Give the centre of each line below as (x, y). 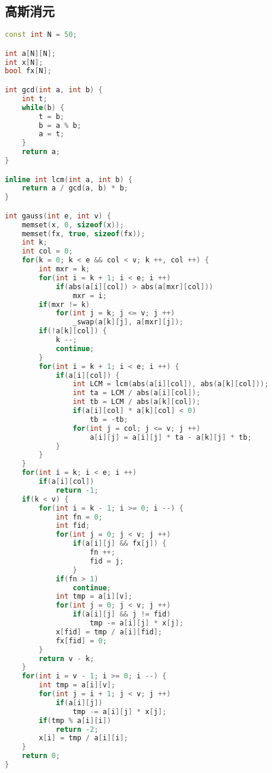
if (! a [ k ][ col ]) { (73, 331)
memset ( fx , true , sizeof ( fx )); (83, 234)
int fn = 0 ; (79, 517)
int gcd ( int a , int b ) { (54, 90)
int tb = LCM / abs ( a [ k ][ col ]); (137, 402)
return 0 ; (41, 756)
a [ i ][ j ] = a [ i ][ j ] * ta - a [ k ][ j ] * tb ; (171, 437)
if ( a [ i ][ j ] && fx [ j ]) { (120, 544)
